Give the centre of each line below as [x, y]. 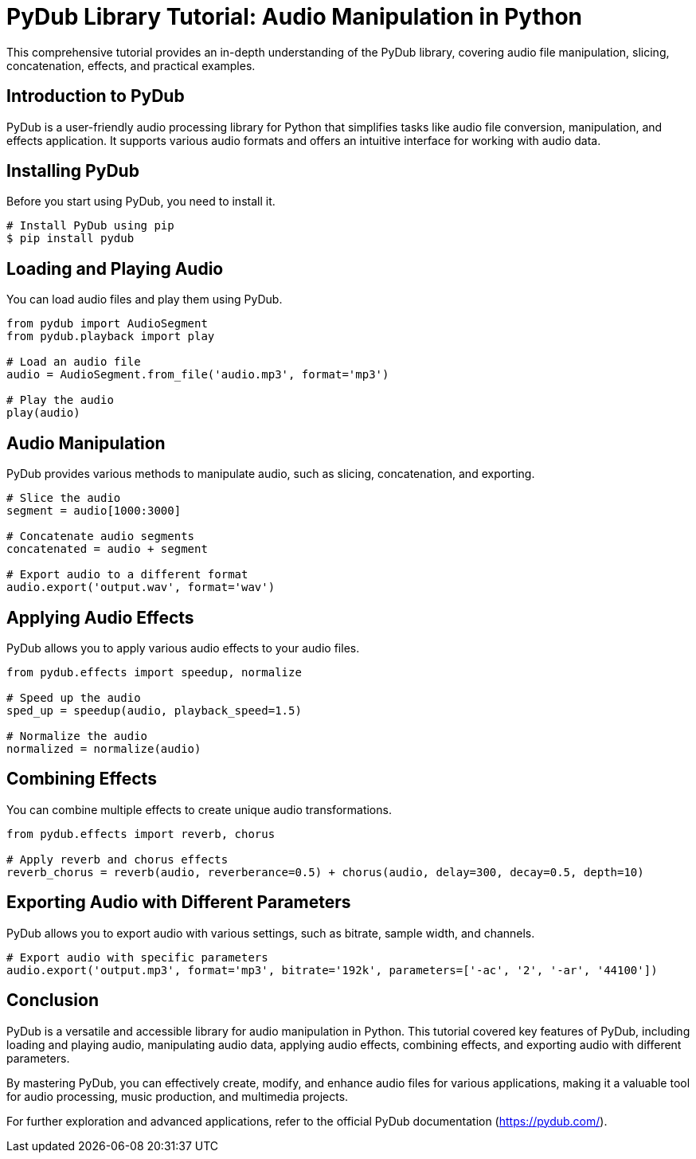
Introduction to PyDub [96, 96]
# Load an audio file [74, 362]
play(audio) [43, 413]
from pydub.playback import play [111, 337]
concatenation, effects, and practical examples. [131, 65]
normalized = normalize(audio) [104, 748]
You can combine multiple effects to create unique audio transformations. [199, 809]
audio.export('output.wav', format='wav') [141, 587]
